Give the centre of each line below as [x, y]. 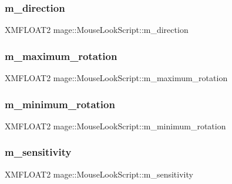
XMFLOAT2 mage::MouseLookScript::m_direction [97, 30]
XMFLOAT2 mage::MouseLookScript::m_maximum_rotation [116, 78]
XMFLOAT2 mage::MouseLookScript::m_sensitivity [99, 174]
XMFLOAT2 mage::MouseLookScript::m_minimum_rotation [115, 126]
